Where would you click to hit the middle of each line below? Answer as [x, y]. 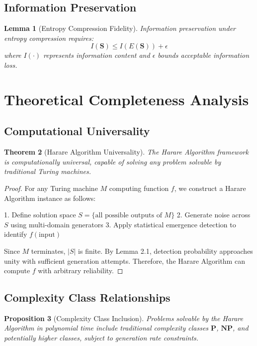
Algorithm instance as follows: [50, 198]
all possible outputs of [128, 216]
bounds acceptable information [204, 55]
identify [16, 234]
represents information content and [97, 55]
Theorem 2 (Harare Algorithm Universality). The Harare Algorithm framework [126, 152]
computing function [139, 188]
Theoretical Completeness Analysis [127, 99]
